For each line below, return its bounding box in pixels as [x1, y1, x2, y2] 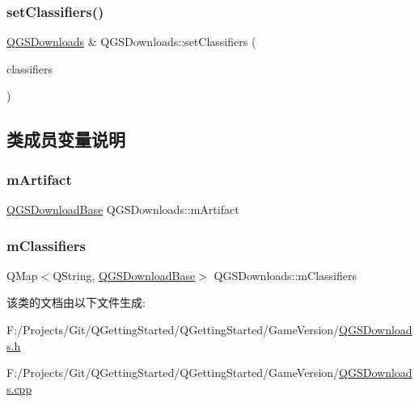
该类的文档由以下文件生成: [6, 294, 146, 311]
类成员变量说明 [6, 127, 125, 152]
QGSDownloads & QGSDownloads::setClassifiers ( [6, 33, 256, 50]
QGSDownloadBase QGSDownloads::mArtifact [6, 201, 239, 217]
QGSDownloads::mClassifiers [214, 266, 357, 283]
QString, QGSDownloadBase [53, 266, 196, 283]
